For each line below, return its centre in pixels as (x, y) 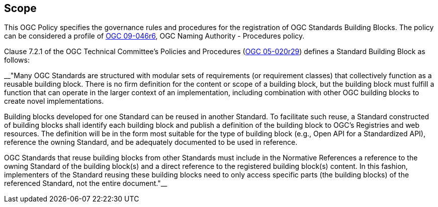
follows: (17, 60)
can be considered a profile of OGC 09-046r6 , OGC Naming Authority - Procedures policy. (154, 36)
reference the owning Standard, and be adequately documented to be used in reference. (151, 142)
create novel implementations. (54, 101)
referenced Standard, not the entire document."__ (86, 183)
